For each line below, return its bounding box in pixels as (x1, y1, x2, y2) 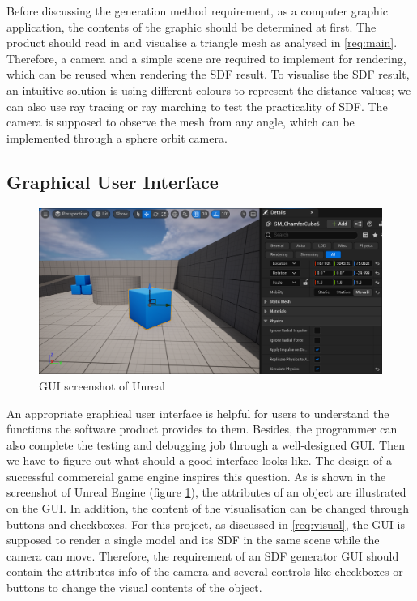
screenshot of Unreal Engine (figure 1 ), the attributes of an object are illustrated (6, 484, 406, 501)
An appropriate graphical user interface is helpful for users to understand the (6, 404, 389, 421)
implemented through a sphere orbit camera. (6, 129, 228, 146)
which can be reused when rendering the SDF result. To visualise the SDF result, (6, 66, 410, 83)
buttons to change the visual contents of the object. (6, 579, 262, 596)
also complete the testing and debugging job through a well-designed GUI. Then (6, 436, 405, 453)
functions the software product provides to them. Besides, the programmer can (6, 420, 398, 437)
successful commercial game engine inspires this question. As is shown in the (6, 467, 386, 484)
